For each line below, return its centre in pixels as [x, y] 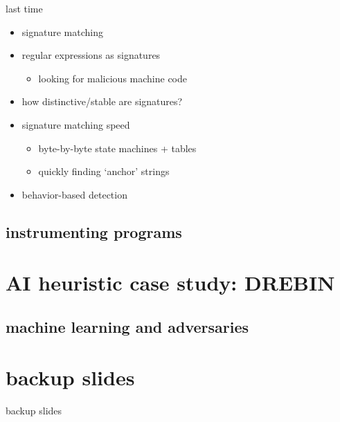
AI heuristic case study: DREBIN [170, 283]
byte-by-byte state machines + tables [117, 148]
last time [24, 8]
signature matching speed [76, 124]
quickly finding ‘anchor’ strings [104, 171]
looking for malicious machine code [113, 78]
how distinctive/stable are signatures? [102, 101]
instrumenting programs [94, 231]
